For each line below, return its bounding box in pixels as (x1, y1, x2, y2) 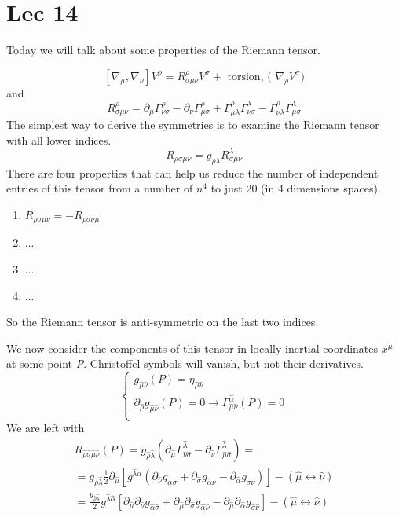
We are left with (6, 420, 85, 436)
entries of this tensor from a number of (6, 180, 193, 196)
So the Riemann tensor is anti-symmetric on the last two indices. (6, 313, 319, 330)
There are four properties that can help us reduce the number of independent (6, 164, 379, 181)
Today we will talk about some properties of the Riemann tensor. (6, 42, 320, 58)
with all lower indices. (6, 131, 112, 148)
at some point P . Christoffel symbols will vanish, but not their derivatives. (6, 355, 364, 372)
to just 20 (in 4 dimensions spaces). (210, 180, 381, 196)
